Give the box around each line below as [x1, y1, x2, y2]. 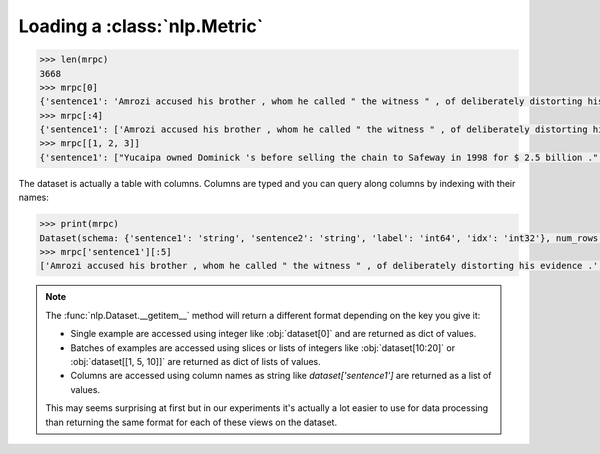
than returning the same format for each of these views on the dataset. [45, 416, 338, 428]
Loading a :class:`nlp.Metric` [18, 15, 264, 37]
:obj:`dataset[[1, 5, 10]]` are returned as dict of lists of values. [70, 355, 322, 367]
